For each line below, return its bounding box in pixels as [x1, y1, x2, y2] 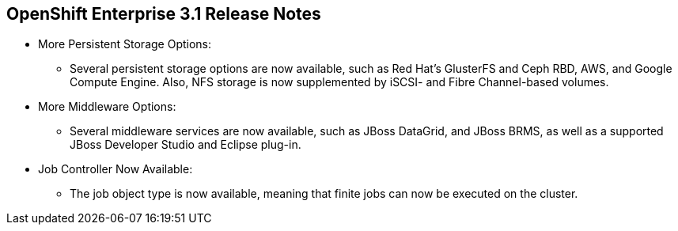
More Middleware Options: [38, 100, 176, 114]
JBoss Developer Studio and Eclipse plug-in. [70, 138, 301, 152]
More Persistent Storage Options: [38, 37, 212, 51]
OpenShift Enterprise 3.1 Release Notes [6, 4, 321, 24]
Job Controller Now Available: [38, 162, 193, 176]
